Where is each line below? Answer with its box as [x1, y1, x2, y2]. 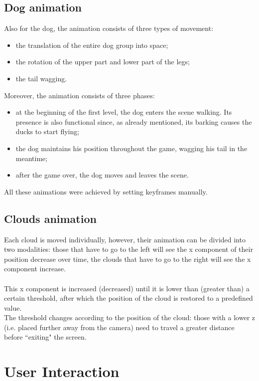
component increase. [4, 263, 66, 274]
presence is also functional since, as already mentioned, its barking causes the [15, 116, 252, 127]
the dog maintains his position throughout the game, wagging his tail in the [15, 143, 248, 153]
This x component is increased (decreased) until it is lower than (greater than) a [4, 283, 250, 293]
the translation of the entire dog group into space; [15, 39, 168, 50]
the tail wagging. [15, 73, 67, 83]
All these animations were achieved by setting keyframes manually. [4, 186, 208, 196]
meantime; [15, 153, 48, 163]
